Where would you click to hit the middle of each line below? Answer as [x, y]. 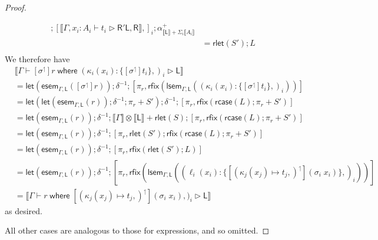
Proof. [16, 7]
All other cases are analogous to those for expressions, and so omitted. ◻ [137, 230]
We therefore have [37, 58]
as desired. [24, 210]
